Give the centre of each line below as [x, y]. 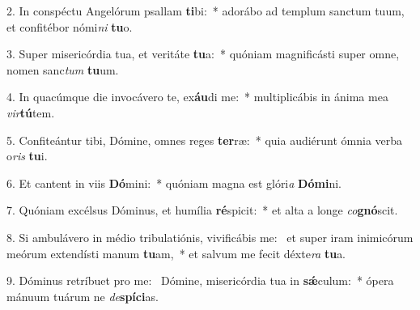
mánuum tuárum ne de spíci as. [83, 296]
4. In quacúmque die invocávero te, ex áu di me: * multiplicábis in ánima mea [197, 97]
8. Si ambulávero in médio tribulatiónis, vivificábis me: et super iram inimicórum [210, 237]
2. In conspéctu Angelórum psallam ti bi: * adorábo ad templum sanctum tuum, [206, 11]
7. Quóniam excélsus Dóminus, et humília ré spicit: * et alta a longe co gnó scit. [202, 210]
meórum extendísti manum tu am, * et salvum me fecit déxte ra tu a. [176, 253]
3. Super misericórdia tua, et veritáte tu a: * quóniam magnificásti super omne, [203, 54]
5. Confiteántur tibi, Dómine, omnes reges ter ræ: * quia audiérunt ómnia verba [205, 140]
